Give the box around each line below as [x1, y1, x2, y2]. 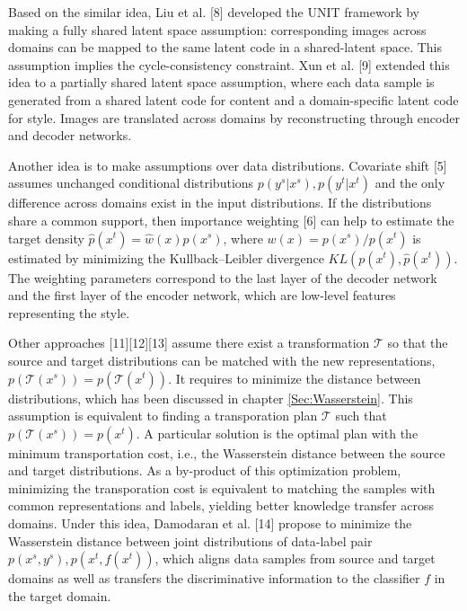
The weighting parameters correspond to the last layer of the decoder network [8, 268, 437, 287]
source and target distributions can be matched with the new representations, [8, 350, 436, 369]
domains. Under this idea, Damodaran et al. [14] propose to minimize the [8, 514, 412, 533]
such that [335, 406, 387, 425]
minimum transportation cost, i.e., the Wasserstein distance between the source [8, 443, 445, 462]
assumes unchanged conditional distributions [8, 173, 254, 192]
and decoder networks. [8, 126, 132, 145]
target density [8, 228, 84, 247]
